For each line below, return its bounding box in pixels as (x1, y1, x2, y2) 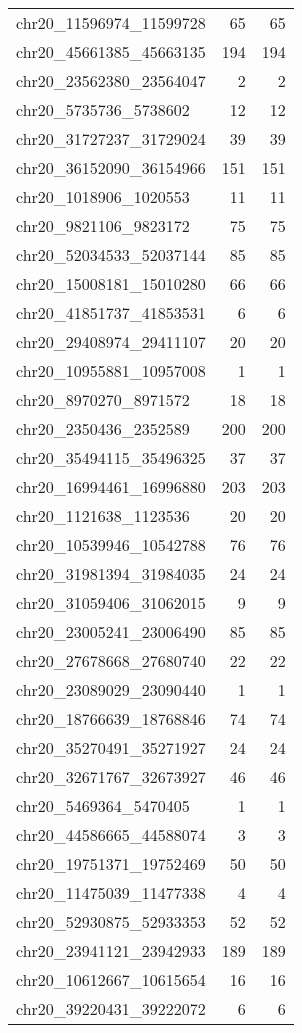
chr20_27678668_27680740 (16, 649, 206, 672)
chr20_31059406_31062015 (16, 591, 206, 614)
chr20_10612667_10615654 (16, 968, 206, 991)
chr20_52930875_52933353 (16, 910, 206, 933)
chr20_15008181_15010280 (16, 272, 206, 295)
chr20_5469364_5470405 (16, 794, 190, 817)
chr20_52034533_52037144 (16, 243, 206, 266)
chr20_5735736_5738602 (16, 98, 190, 121)
